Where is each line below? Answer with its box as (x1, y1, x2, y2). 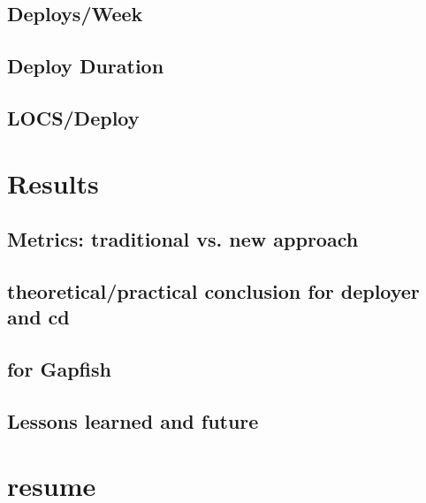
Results (7, 164, 99, 201)
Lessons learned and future (7, 407, 259, 434)
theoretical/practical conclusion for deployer (7, 277, 420, 304)
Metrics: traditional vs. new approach (7, 225, 359, 253)
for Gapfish (7, 355, 111, 383)
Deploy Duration (7, 52, 164, 80)
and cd (7, 303, 70, 331)
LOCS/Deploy (7, 103, 140, 131)
